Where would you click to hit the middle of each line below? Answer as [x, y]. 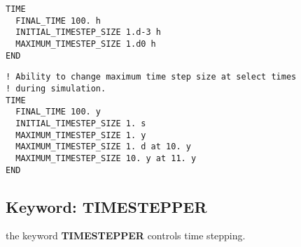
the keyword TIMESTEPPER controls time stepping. [126, 235]
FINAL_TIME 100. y [58, 112]
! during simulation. [56, 88]
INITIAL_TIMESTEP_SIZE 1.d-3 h [88, 32]
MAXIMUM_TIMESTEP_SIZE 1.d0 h [86, 44]
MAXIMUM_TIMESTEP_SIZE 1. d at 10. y [103, 147]
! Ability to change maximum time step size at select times [151, 77]
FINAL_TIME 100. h [58, 21]
